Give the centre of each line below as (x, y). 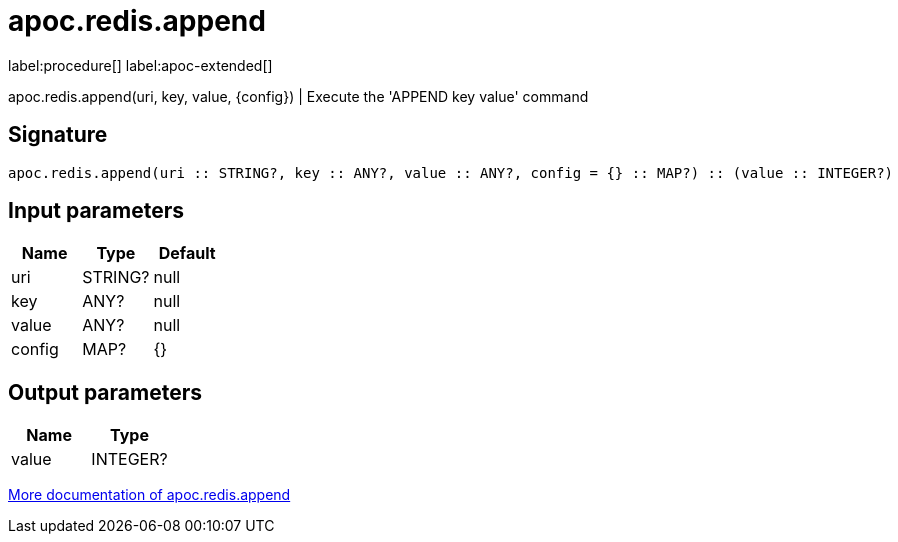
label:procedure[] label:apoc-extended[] (140, 65)
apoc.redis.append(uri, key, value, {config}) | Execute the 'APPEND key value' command (298, 96)
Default (187, 253)
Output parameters (105, 392)
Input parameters (96, 211)
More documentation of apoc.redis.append (149, 495)
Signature (58, 135)
